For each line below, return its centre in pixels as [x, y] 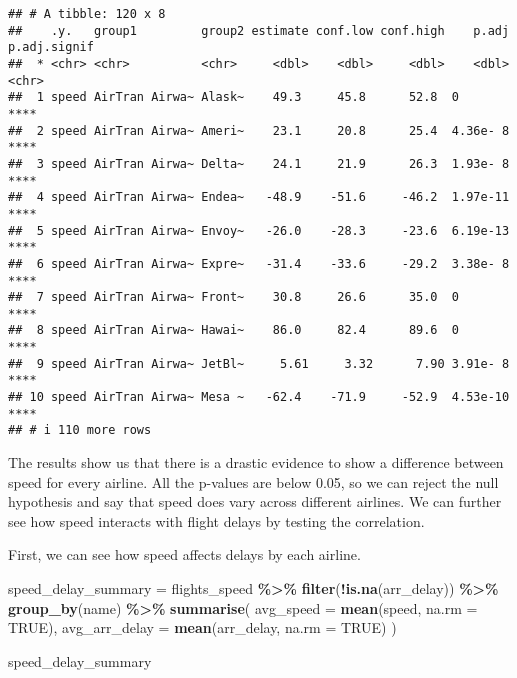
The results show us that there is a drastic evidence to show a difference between [256, 462]
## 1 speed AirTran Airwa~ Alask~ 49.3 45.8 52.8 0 [234, 97]
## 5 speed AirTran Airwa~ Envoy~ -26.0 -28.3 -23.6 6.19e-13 [259, 230]
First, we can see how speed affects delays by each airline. [184, 554]
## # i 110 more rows [80, 430]
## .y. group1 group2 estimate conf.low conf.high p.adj [259, 30]
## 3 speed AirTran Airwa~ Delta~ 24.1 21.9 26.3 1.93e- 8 [259, 163]
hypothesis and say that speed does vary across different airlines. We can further [255, 501]
